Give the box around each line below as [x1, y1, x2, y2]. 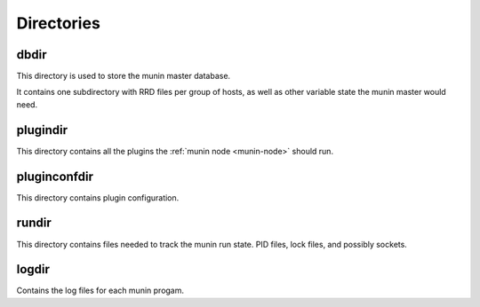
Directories [16, 13, 101, 33]
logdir [16, 262, 51, 277]
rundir [16, 216, 52, 231]
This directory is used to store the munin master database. [16, 71, 231, 82]
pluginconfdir [16, 169, 93, 184]
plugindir [16, 122, 68, 138]
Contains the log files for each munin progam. [16, 285, 185, 296]
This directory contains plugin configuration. [16, 192, 180, 203]
